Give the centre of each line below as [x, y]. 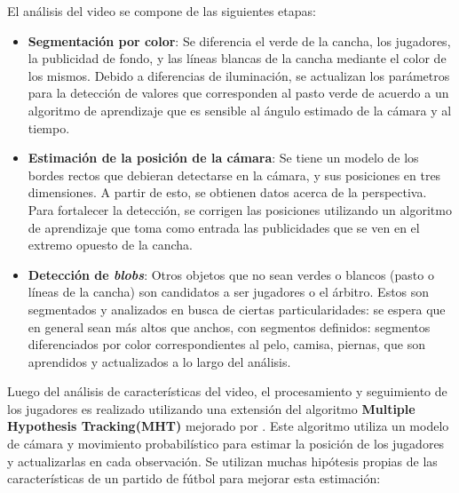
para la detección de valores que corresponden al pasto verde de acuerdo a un [238, 93]
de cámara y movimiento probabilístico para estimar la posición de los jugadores [226, 444]
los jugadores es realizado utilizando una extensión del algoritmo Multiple [211, 408]
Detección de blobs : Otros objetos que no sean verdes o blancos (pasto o [231, 274]
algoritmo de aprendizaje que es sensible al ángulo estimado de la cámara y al [240, 110]
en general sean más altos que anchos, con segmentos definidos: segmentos [229, 326]
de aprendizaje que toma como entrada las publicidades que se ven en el [224, 227]
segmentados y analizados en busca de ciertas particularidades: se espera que [237, 309]
